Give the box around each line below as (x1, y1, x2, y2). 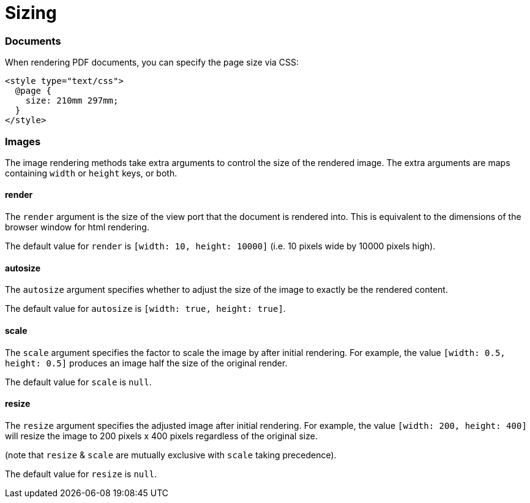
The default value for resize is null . (5, 468, 157, 479)
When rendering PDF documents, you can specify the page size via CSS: (5, 57, 299, 68)
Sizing (5, 2, 57, 23)
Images (5, 135, 41, 148)
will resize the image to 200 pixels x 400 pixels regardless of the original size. (5, 430, 318, 441)
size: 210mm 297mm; (25, 96, 119, 106)
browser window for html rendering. (5, 222, 149, 233)
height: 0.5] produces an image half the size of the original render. (5, 357, 288, 368)
